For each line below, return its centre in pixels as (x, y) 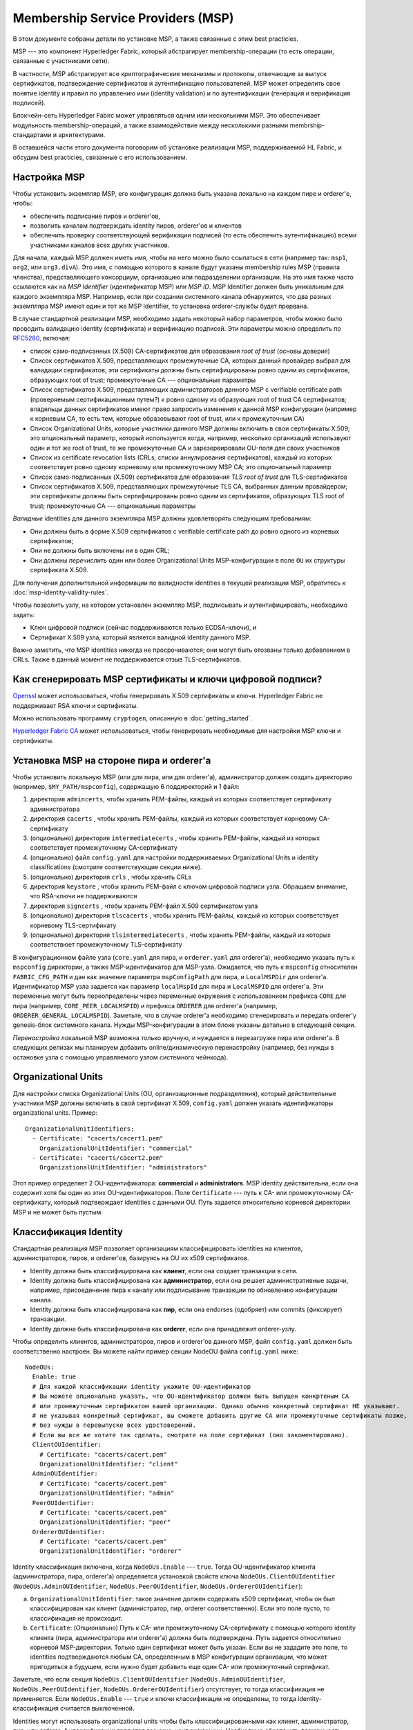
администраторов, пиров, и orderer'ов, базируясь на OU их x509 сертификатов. (131, 1258)
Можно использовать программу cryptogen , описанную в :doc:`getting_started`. (132, 718)
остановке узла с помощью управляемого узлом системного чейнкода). (121, 1057)
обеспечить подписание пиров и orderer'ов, (95, 216)
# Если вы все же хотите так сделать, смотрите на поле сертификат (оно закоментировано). (191, 1435)
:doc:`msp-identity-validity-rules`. (61, 592)
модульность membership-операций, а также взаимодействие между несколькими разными (151, 125)
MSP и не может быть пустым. (58, 1212)
